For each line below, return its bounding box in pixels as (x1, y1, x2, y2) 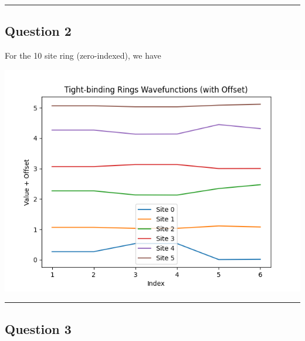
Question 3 (5, 319, 72, 337)
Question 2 (5, 22, 72, 40)
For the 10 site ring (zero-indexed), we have (5, 49, 161, 62)
